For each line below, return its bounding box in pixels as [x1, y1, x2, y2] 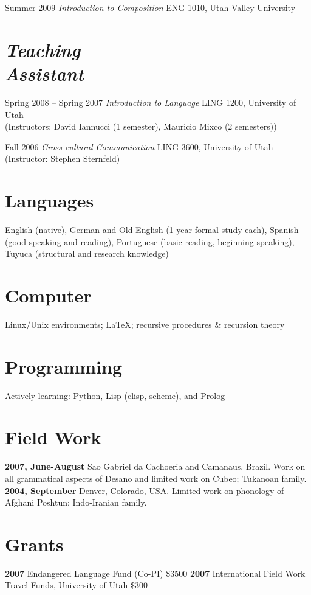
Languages [5, 188, 94, 213]
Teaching [5, 37, 81, 62]
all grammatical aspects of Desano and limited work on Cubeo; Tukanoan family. [5, 471, 307, 484]
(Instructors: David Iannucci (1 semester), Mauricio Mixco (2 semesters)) [5, 120, 277, 133]
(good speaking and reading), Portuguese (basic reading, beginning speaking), [5, 235, 295, 248]
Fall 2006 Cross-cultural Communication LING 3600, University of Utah [5, 140, 273, 153]
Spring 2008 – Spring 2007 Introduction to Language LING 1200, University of [5, 96, 296, 108]
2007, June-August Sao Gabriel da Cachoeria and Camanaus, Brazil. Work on [5, 460, 306, 473]
